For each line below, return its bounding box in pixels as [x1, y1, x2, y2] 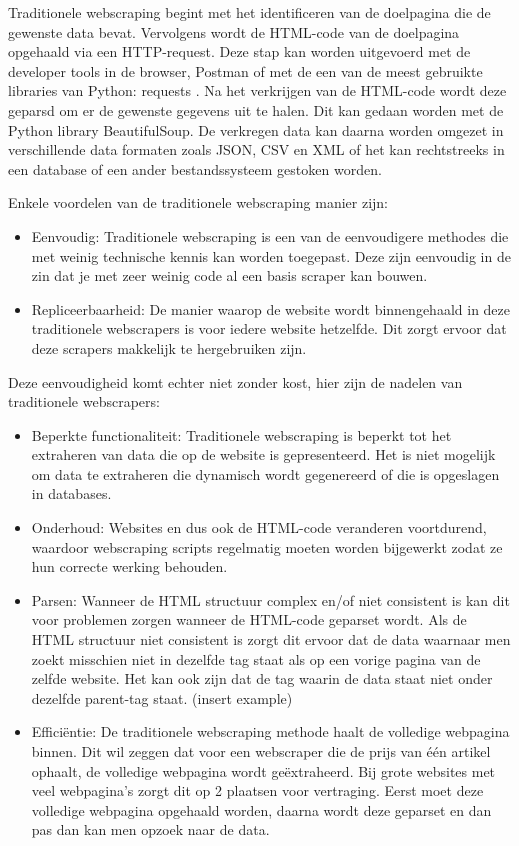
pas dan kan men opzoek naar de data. [31, 819, 270, 840]
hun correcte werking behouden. [31, 556, 228, 577]
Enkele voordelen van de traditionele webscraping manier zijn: [8, 192, 389, 213]
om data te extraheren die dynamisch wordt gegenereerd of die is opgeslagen [31, 463, 500, 484]
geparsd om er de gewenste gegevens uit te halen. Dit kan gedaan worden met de [8, 99, 504, 120]
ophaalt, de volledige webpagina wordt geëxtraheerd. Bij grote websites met [31, 760, 496, 781]
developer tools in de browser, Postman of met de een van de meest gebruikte [8, 60, 483, 81]
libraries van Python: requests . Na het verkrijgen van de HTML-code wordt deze [8, 80, 507, 101]
